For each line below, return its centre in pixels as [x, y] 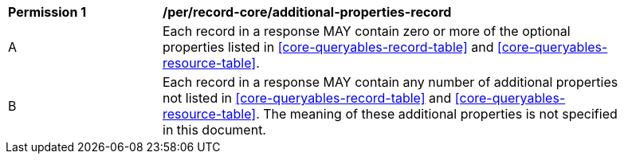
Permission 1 [47, 12]
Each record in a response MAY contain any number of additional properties [390, 82]
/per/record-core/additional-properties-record [307, 12]
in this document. [214, 130]
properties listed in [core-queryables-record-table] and [328, 47]
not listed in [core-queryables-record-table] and [307, 98]
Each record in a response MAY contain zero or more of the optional [367, 31]
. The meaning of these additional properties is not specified [437, 114]
